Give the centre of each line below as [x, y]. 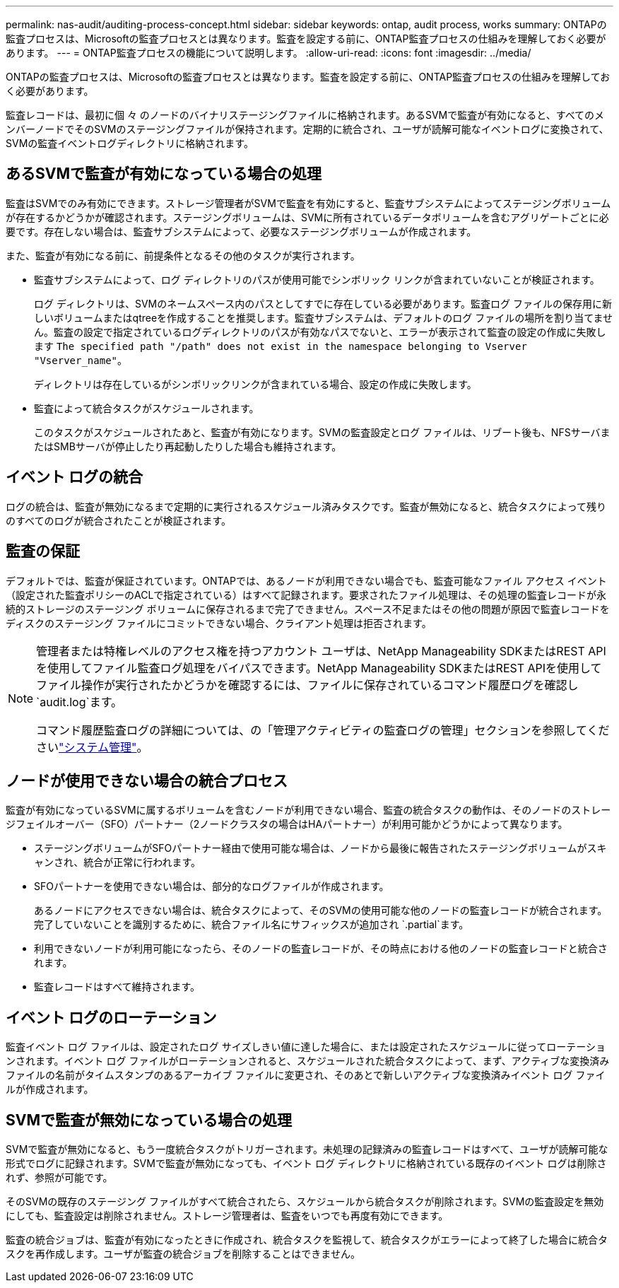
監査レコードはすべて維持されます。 [117, 987]
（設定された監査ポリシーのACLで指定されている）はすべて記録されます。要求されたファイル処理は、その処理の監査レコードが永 [306, 595]
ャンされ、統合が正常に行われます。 [118, 862]
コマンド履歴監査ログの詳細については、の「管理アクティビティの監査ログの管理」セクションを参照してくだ [323, 730]
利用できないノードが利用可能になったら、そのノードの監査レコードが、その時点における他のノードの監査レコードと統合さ [321, 949]
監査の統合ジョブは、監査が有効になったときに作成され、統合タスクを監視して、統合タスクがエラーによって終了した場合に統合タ [307, 1240]
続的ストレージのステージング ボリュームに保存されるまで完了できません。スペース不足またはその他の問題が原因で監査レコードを [308, 609]
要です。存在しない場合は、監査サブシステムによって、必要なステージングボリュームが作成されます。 [241, 231]
